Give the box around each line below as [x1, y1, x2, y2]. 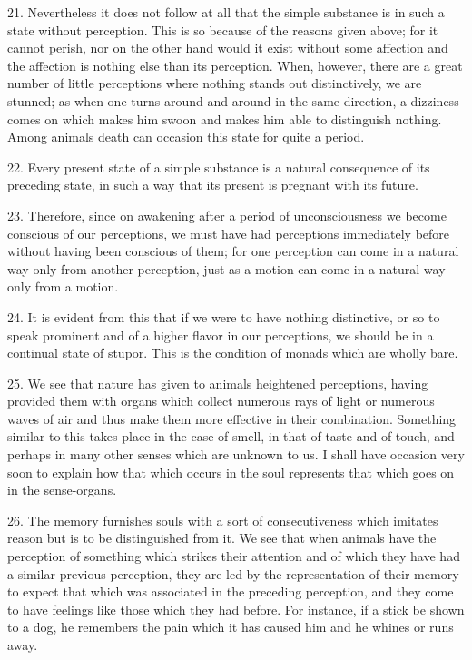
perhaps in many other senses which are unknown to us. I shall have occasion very [7, 445, 465, 464]
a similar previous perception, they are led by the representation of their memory [7, 564, 459, 583]
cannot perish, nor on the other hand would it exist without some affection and [7, 38, 448, 57]
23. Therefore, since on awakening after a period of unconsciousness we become [7, 205, 447, 224]
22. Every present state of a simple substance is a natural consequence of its [7, 157, 430, 176]
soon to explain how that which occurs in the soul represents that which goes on [7, 462, 455, 481]
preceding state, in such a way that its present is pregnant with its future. [7, 175, 418, 194]
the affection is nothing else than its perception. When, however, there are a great [7, 55, 463, 74]
